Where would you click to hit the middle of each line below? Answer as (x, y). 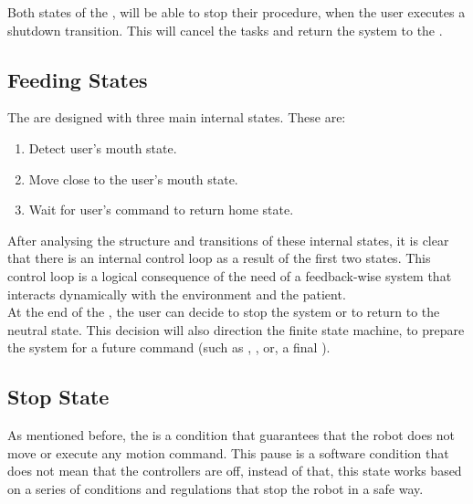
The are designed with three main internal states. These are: (177, 117)
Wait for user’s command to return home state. (161, 210)
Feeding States (78, 79)
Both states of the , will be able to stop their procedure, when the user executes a (236, 12)
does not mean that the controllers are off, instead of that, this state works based (235, 471)
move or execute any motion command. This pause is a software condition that (228, 452)
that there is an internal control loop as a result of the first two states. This (219, 258)
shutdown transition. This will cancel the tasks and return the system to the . (225, 30)
